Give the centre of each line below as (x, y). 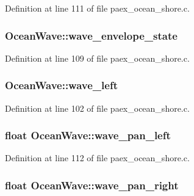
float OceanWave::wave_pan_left (88, 135)
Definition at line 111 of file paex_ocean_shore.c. (97, 8)
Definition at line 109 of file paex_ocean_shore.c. (97, 58)
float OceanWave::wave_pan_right (92, 185)
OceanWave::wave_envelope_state (91, 35)
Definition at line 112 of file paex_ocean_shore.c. (97, 158)
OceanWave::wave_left (61, 85)
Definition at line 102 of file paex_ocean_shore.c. (97, 108)
